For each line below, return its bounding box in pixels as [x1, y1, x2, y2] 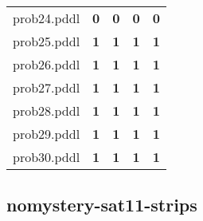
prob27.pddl [13, 78, 80, 97]
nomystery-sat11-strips [6, 192, 197, 217]
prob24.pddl [13, 9, 80, 27]
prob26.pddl [13, 55, 80, 73]
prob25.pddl [13, 32, 80, 50]
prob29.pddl [13, 124, 80, 143]
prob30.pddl [13, 148, 80, 166]
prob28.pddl [13, 101, 80, 120]
